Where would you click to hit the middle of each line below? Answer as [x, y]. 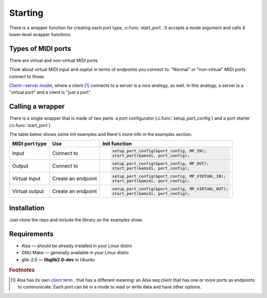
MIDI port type [29, 144]
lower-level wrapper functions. [40, 34]
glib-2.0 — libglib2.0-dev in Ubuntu [58, 259]
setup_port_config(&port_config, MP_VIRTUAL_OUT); [170, 189]
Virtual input [26, 178]
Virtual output [28, 191]
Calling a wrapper [37, 106]
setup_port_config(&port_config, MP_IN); [159, 151]
